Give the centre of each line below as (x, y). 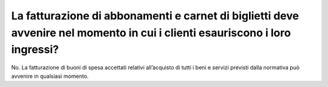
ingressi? (35, 50)
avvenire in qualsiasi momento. (50, 76)
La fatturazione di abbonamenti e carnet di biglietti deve (155, 16)
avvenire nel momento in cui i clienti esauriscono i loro (151, 33)
